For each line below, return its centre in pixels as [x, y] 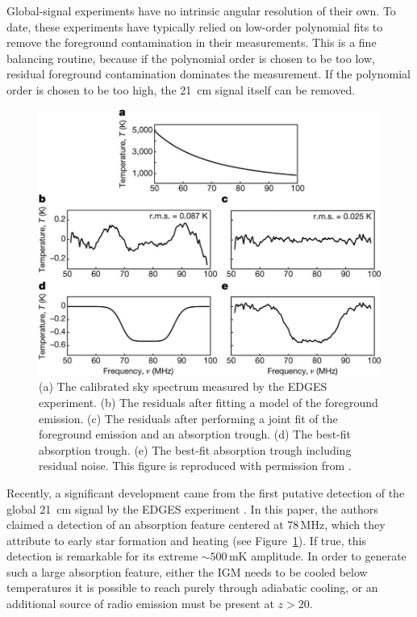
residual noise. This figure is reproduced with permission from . [195, 466]
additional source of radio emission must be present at [140, 604]
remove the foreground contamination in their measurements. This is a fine [192, 42]
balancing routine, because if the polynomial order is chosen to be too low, [191, 58]
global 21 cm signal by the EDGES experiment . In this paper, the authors [192, 508]
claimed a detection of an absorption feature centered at [145, 525]
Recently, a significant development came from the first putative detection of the [206, 492]
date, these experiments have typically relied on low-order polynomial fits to [195, 26]
